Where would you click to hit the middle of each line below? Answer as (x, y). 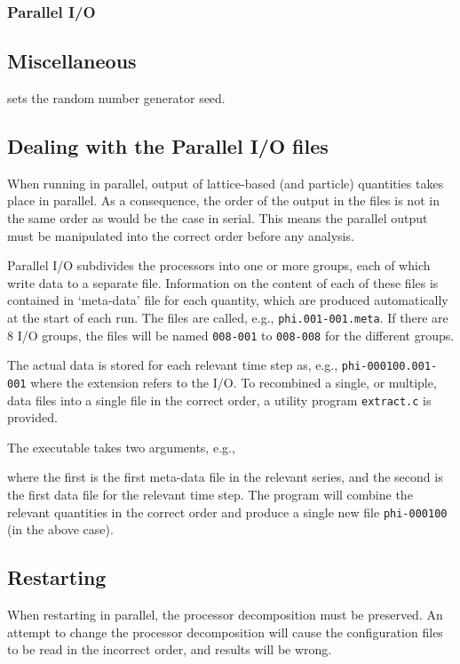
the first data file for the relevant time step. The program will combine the (210, 495)
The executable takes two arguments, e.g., (121, 447)
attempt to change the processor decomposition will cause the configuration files (225, 632)
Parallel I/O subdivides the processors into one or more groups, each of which (219, 265)
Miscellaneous (72, 61)
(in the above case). (60, 529)
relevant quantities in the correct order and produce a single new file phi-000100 (227, 512)
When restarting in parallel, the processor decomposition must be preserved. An (225, 615)
